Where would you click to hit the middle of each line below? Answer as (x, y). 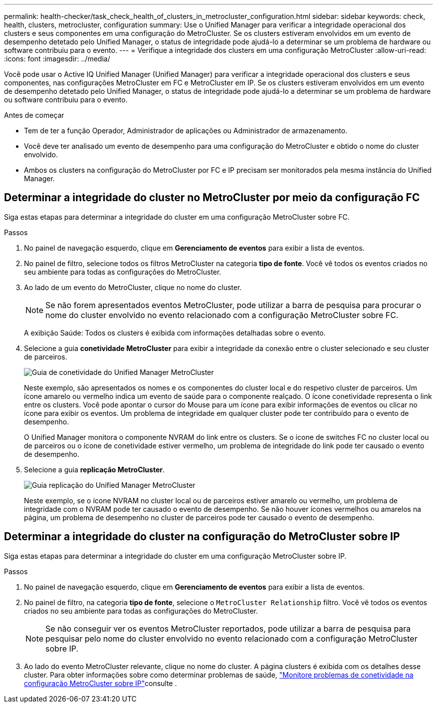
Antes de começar (34, 115)
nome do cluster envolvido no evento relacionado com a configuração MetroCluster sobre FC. (222, 315)
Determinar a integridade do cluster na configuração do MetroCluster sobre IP (202, 537)
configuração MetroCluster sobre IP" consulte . (101, 683)
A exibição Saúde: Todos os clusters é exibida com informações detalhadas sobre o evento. (175, 333)
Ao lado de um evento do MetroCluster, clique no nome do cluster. (133, 287)
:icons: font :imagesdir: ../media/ (57, 59)
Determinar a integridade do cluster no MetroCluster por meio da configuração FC (212, 198)
